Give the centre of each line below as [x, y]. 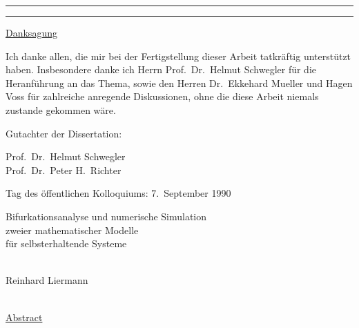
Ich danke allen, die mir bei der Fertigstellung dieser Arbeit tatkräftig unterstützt [178, 56]
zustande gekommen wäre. [61, 109]
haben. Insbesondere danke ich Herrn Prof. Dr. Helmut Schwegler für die [161, 69]
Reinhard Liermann [47, 280]
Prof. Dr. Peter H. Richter [64, 170]
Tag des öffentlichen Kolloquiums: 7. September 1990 [118, 193]
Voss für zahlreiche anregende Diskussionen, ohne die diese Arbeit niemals [162, 96]
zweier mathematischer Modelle [72, 230]
